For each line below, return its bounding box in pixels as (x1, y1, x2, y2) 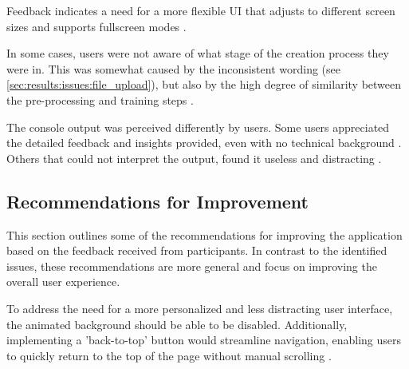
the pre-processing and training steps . (6, 91, 194, 108)
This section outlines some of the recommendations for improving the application (6, 226, 403, 243)
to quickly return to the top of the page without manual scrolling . (6, 347, 332, 363)
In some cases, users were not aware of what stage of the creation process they (6, 45, 389, 61)
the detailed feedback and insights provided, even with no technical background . (6, 134, 402, 151)
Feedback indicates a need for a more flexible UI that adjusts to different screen (6, 2, 395, 18)
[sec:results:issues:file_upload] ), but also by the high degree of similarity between (6, 76, 402, 93)
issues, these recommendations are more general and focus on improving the (6, 257, 377, 274)
